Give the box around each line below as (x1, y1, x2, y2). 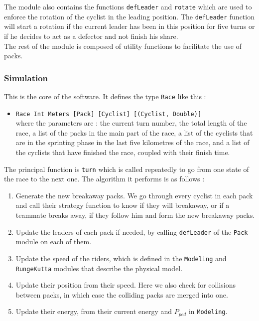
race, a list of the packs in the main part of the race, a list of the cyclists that (15, 127, 253, 138)
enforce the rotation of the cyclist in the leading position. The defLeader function (4, 11, 255, 21)
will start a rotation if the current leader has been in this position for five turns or (4, 21, 255, 31)
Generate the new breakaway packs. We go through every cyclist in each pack (15, 190, 253, 200)
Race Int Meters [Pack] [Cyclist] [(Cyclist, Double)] (15, 110, 202, 118)
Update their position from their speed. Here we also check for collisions (15, 280, 236, 290)
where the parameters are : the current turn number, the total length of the (15, 118, 247, 128)
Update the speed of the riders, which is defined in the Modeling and (15, 253, 227, 263)
